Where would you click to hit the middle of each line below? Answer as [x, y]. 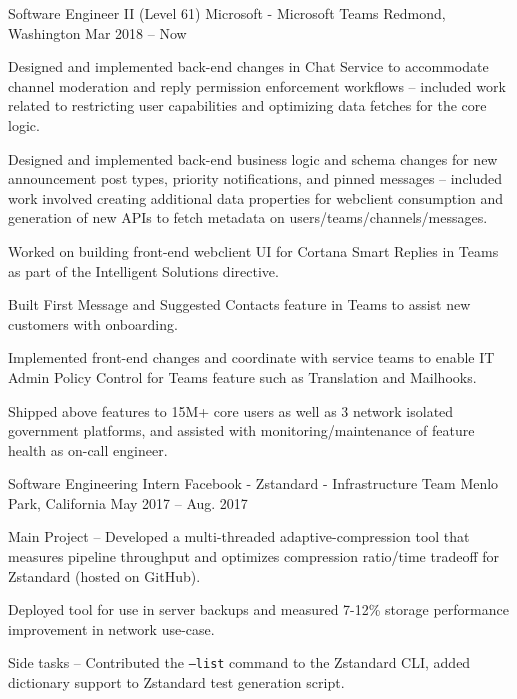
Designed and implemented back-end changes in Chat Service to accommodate [248, 66]
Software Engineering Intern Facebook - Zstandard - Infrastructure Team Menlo [253, 483]
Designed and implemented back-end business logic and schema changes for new [253, 158]
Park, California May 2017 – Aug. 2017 [128, 502]
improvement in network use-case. [111, 628]
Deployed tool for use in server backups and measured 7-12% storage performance [258, 609]
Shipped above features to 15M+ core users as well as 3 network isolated [231, 410]
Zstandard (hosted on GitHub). [104, 575]
